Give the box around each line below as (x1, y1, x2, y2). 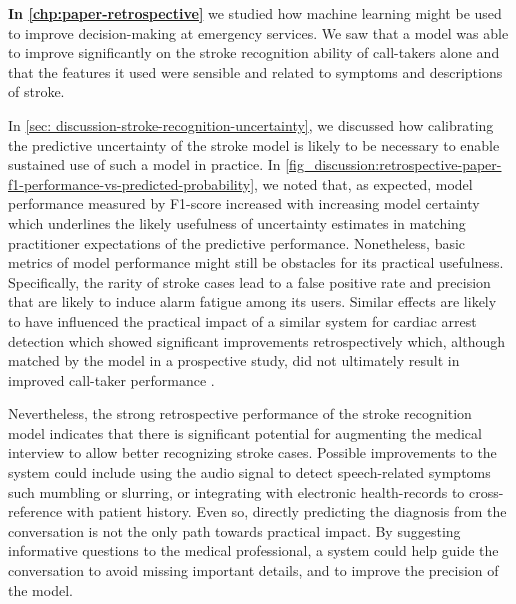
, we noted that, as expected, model (254, 173, 473, 194)
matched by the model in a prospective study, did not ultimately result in (8, 350, 460, 371)
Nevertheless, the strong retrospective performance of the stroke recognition (8, 403, 472, 424)
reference (8, 501, 63, 522)
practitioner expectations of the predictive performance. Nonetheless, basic (8, 232, 466, 253)
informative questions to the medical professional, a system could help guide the (8, 540, 499, 561)
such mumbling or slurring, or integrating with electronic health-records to (8, 481, 465, 502)
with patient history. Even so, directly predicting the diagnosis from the (66, 501, 507, 522)
